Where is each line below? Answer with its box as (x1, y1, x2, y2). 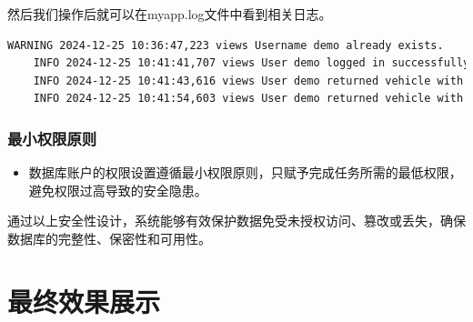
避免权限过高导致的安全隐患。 (28, 180, 207, 199)
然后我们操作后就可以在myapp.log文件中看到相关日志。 (7, 5, 332, 23)
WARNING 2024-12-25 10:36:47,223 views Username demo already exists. (7, 38, 444, 52)
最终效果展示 (7, 282, 161, 319)
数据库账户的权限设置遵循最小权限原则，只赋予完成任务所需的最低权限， (28, 163, 462, 182)
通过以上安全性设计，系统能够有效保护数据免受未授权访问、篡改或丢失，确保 (7, 211, 466, 230)
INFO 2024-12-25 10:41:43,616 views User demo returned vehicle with (33, 74, 464, 87)
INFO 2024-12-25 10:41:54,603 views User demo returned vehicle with (33, 92, 464, 106)
